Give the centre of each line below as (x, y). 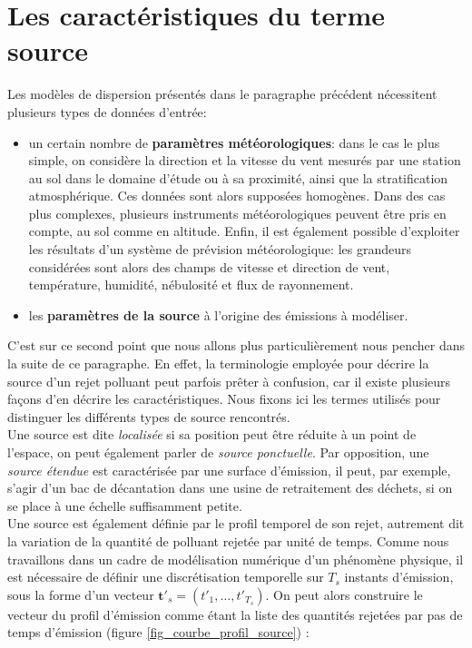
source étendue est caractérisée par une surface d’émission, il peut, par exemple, (229, 470)
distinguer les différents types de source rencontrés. (149, 416)
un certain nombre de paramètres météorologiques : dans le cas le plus (234, 142)
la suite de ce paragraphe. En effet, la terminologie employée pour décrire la (218, 363)
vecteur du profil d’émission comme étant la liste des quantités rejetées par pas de (235, 614)
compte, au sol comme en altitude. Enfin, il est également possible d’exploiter (244, 231)
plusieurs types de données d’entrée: (107, 111)
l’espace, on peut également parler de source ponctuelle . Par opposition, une (218, 452)
